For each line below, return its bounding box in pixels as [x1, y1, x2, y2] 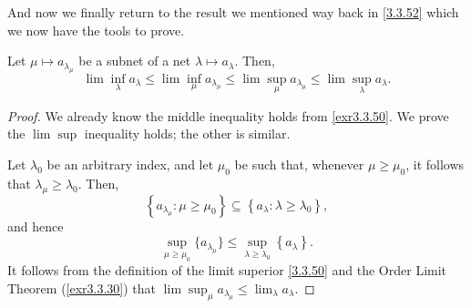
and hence [7, 216, 64, 235]
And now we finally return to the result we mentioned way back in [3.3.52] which [7, 3, 459, 21]
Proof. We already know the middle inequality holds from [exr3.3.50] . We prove [7, 106, 449, 125]
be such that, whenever [234, 155, 364, 173]
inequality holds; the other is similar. [84, 124, 291, 143]
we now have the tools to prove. [7, 20, 185, 39]
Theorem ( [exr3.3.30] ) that [7, 278, 157, 297]
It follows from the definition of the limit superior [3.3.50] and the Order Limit [7, 261, 447, 280]
